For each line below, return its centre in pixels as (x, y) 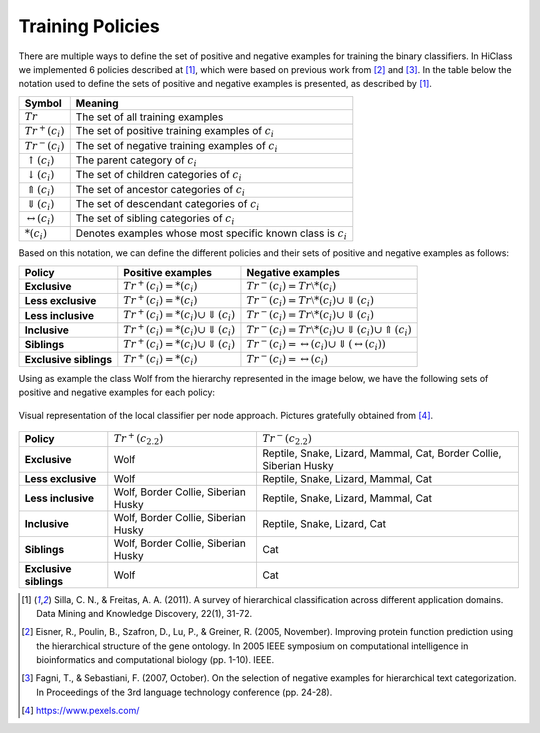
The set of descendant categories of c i (167, 205)
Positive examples (168, 272)
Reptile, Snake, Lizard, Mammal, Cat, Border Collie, (381, 453)
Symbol (43, 103)
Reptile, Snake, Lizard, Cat (324, 523)
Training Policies (89, 26)
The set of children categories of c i (158, 176)
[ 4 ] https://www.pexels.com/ (80, 711)
